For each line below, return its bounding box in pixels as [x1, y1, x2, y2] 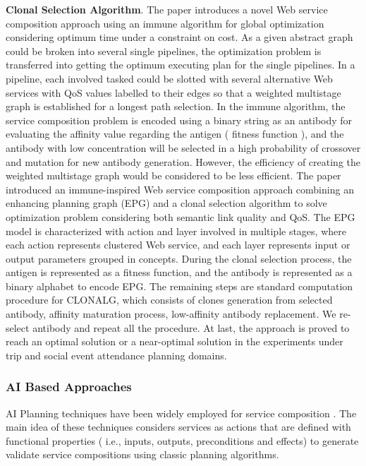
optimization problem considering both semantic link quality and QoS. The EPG [6, 209, 355, 224]
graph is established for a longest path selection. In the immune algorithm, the [6, 99, 346, 114]
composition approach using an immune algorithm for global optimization [6, 16, 324, 30]
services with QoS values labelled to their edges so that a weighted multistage [6, 85, 341, 100]
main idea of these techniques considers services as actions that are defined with [6, 419, 351, 434]
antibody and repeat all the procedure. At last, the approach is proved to [32, 320, 350, 335]
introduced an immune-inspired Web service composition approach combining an [6, 181, 354, 196]
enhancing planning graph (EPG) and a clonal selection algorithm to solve [6, 196, 327, 210]
